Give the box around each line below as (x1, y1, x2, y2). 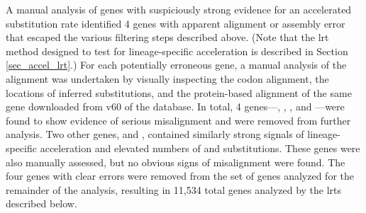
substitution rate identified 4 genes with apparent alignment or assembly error (6, 16, 345, 30)
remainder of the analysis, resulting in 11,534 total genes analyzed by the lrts (6, 182, 342, 197)
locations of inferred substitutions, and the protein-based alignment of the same (6, 85, 352, 100)
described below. (6, 196, 77, 211)
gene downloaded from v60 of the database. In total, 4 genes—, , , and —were (6, 99, 345, 114)
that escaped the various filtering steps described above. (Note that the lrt (6, 30, 329, 45)
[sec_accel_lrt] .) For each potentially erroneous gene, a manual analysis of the (6, 57, 347, 72)
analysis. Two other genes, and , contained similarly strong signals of (6, 127, 304, 142)
